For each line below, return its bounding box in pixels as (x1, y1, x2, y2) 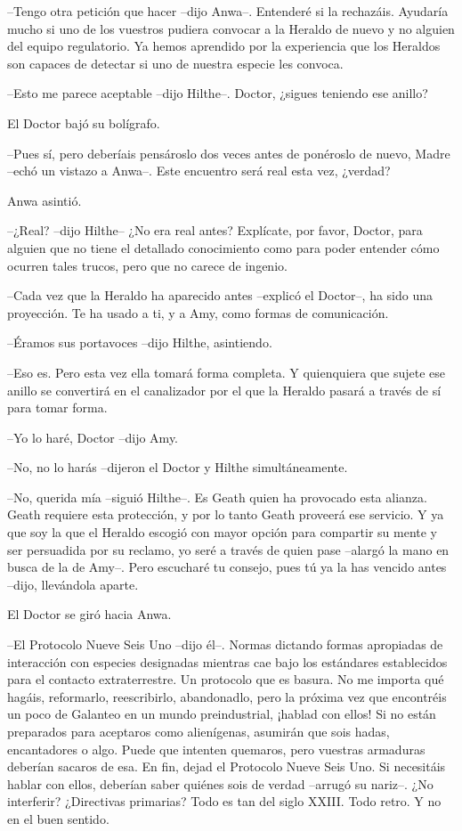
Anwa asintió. (7, 191, 82, 209)
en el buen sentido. (7, 809, 109, 827)
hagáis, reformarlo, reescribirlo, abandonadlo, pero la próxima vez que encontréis (7, 687, 447, 705)
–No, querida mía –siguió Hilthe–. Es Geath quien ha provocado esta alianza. (7, 487, 427, 506)
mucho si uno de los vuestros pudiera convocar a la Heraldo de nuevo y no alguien (7, 19, 455, 37)
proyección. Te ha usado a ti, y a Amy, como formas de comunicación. (7, 303, 389, 322)
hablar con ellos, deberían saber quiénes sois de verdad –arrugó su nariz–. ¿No (7, 774, 434, 793)
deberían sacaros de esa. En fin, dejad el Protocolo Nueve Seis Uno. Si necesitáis (7, 757, 446, 776)
